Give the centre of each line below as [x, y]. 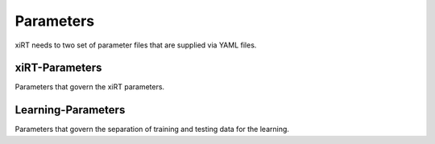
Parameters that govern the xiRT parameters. [90, 87]
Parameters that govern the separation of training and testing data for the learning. [152, 130]
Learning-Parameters [70, 110]
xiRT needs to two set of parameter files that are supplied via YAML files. [136, 45]
